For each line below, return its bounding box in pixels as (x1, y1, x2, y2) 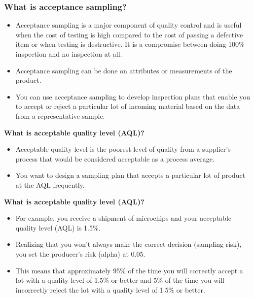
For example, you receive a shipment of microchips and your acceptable (15, 213, 232, 223)
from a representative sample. (15, 110, 105, 121)
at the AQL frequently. (15, 179, 85, 190)
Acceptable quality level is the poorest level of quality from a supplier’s (15, 144, 231, 154)
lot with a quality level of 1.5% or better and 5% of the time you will (15, 275, 224, 285)
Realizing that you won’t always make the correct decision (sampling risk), (15, 239, 242, 249)
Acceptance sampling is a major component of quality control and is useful (15, 20, 242, 30)
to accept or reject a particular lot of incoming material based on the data (15, 101, 240, 111)
